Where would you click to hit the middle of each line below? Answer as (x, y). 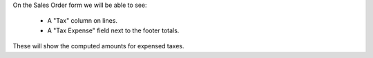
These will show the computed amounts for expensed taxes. (98, 46)
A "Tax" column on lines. (82, 21)
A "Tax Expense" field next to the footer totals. (113, 30)
